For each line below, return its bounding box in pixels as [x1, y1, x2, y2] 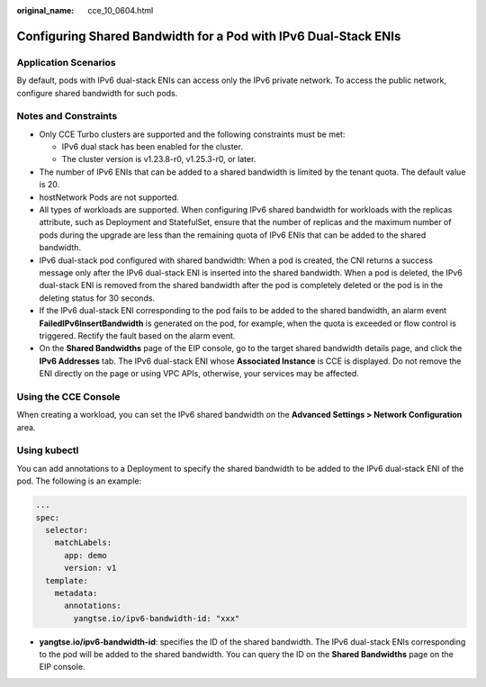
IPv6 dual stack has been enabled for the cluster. [61, 141, 243, 152]
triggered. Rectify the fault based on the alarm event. [39, 330, 236, 341]
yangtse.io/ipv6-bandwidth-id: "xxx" [73, 613, 240, 623]
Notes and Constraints [16, 110, 118, 122]
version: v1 [64, 563, 117, 574]
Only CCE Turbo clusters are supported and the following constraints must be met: [39, 129, 346, 140]
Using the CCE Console [16, 390, 121, 402]
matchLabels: [54, 538, 112, 548]
